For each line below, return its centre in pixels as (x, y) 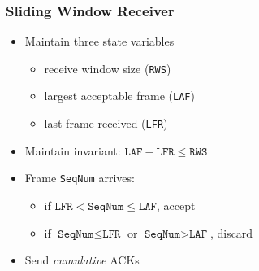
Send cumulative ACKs (82, 260)
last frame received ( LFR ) (106, 123)
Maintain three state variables (99, 41)
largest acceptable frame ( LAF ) (119, 96)
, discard (231, 232)
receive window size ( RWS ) (108, 68)
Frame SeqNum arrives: (80, 178)
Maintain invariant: (73, 150)
